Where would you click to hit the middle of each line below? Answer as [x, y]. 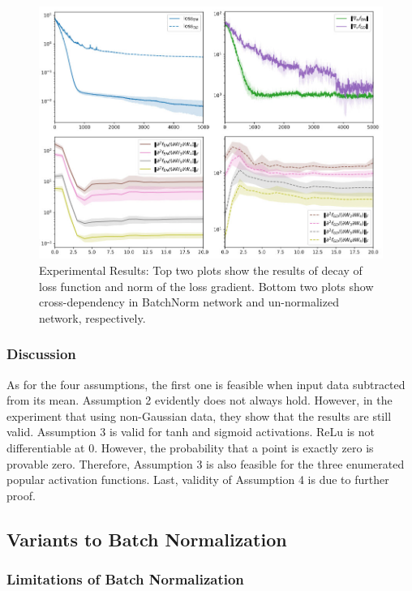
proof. [21, 495]
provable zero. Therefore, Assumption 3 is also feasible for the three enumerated [206, 463]
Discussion [41, 354]
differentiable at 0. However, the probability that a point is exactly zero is [190, 447]
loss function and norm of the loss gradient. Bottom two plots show [206, 286]
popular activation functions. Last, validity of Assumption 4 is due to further [198, 480]
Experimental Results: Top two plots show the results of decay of [201, 270]
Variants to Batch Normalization [147, 539]
